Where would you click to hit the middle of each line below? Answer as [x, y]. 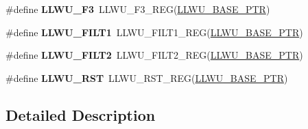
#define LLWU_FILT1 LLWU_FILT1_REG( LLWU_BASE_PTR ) [154, 32]
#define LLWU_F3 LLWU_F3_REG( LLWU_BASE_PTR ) [138, 9]
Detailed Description [81, 114]
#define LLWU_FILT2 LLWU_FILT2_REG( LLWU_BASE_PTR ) [154, 55]
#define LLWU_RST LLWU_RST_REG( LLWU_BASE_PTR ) [147, 77]
